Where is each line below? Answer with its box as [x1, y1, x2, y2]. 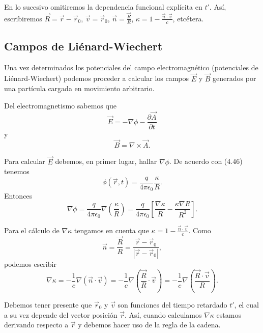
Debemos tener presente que [4, 299, 92, 310]
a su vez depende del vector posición [4, 309, 118, 320]
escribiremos [4, 13, 42, 23]
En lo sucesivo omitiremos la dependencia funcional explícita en [4, 2, 202, 12]
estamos [216, 309, 241, 320]
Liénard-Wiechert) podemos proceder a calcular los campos [4, 73, 189, 84]
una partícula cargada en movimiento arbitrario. [4, 83, 155, 94]
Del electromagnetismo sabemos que [4, 100, 116, 110]
